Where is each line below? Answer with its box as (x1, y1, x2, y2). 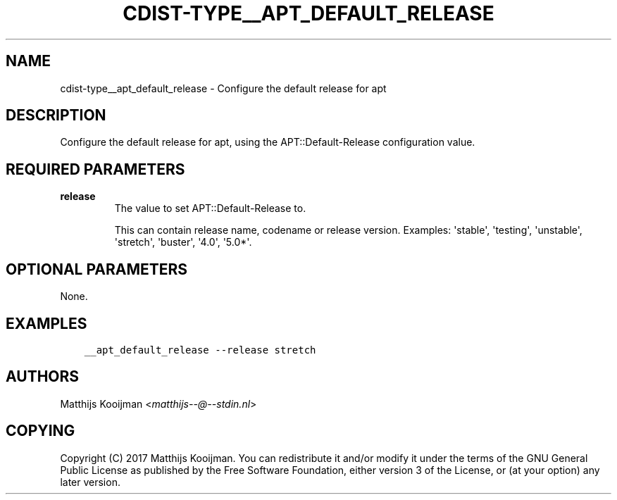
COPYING (6, 422, 75, 440)
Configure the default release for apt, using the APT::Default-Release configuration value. (60, 136, 475, 149)
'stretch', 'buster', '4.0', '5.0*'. (114, 236, 252, 249)
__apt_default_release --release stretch (84, 344, 316, 356)
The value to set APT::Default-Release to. (114, 202, 306, 215)
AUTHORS (6, 368, 80, 386)
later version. (60, 475, 120, 488)
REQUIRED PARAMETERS (6, 160, 185, 178)
